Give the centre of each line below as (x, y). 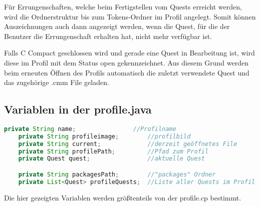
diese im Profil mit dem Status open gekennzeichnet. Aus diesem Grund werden (126, 62)
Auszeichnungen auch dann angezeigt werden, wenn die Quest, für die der (117, 26)
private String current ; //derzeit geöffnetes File (128, 144)
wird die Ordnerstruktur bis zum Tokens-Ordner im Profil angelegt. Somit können (130, 16)
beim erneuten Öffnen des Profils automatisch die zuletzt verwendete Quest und (127, 72)
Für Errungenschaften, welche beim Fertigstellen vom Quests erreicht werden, (123, 6)
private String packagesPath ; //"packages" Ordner (117, 174)
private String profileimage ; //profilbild (104, 136)
